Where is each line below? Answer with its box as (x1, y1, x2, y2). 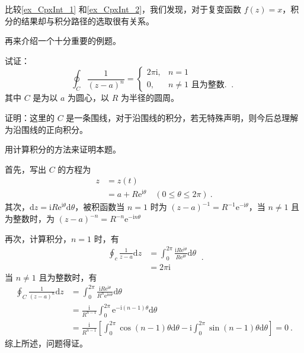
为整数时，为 (5, 212, 55, 225)
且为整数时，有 (39, 271, 97, 283)
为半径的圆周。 (121, 91, 180, 104)
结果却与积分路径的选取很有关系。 (21, 14, 154, 27)
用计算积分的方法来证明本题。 (5, 143, 121, 155)
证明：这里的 (5, 111, 55, 123)
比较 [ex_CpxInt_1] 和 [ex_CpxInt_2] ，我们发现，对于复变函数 (5, 3, 242, 15)
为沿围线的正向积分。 (5, 123, 88, 135)
